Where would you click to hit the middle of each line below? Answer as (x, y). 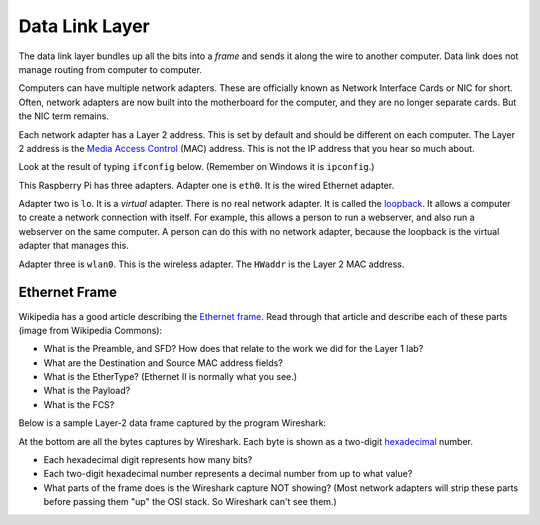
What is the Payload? (87, 391)
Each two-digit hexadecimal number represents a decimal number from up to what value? (228, 474)
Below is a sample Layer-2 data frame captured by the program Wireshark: (172, 423)
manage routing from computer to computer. (110, 69)
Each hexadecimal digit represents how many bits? (148, 460)
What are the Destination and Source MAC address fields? (163, 362)
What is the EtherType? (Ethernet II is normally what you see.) (170, 377)
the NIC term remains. (64, 116)
